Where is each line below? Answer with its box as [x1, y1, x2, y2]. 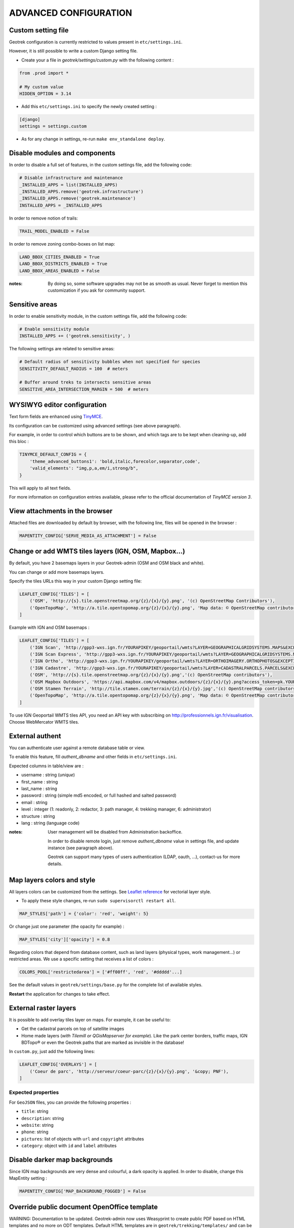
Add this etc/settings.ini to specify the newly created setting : [21, 103, 157, 109]
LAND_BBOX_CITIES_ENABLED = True [19, 254, 100, 260]
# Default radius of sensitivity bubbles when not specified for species [19, 359, 200, 364]
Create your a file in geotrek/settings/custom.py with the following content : [21, 57, 174, 63]
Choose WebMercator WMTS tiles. [9, 719, 79, 725]
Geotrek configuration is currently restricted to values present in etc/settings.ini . [9, 39, 183, 45]
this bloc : [9, 439, 29, 445]
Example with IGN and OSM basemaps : [9, 624, 90, 631]
